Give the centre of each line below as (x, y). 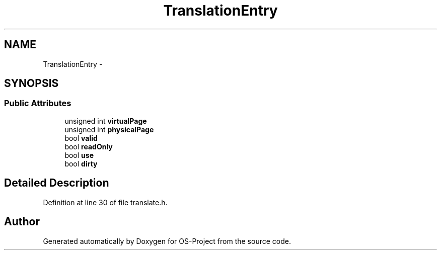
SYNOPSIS (31, 83)
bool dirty (81, 163)
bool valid (81, 138)
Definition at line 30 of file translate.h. (105, 202)
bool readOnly (89, 146)
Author (22, 222)
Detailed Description (57, 183)
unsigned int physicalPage (109, 129)
